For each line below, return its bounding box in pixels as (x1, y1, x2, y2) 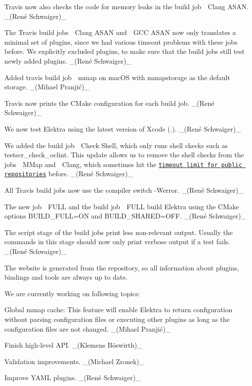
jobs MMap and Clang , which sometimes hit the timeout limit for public (4, 159, 242, 169)
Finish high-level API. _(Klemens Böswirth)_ (4, 340, 143, 350)
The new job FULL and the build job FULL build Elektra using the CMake (4, 201, 239, 211)
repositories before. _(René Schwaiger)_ (4, 168, 133, 179)
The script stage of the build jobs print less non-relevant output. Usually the (4, 227, 233, 237)
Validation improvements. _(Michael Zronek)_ (4, 356, 144, 366)
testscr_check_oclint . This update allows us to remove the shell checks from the (4, 150, 244, 160)
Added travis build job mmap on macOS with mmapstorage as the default (4, 72, 230, 82)
